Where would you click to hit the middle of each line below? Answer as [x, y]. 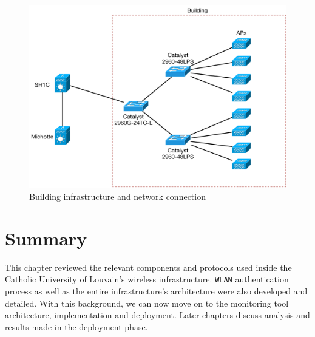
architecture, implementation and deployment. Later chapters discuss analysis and [157, 315]
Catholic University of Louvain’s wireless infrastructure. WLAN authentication [147, 279]
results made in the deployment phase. [76, 326]
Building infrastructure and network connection [117, 196]
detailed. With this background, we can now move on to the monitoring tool [147, 303]
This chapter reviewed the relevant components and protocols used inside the [148, 267]
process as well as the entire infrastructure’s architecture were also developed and [156, 291]
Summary [46, 238]
